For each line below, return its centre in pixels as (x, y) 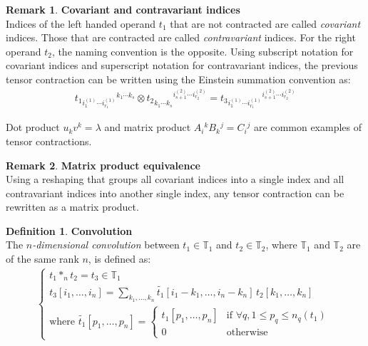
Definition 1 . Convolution (69, 230)
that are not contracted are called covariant (265, 23)
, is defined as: (119, 259)
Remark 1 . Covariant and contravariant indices (123, 9)
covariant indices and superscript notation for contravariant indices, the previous (182, 65)
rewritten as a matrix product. (72, 207)
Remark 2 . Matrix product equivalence (103, 165)
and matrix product (148, 127)
